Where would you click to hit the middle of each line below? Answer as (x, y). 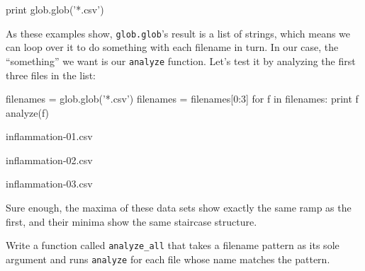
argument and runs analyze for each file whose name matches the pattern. (168, 259)
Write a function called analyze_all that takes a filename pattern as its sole (173, 245)
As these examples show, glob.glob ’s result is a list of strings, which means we (178, 33)
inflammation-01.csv (49, 136)
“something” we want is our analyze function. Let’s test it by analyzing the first (181, 60)
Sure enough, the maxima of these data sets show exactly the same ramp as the (179, 208)
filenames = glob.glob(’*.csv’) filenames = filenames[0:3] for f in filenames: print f (182, 99)
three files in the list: (51, 75)
